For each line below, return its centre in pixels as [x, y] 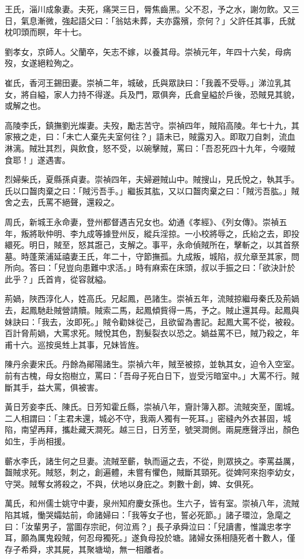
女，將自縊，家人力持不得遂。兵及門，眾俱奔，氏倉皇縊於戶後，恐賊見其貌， [152, 94]
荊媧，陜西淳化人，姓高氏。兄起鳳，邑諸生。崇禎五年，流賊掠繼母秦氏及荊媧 [152, 299]
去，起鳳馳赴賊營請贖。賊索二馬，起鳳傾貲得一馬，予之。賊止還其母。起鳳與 [152, 310]
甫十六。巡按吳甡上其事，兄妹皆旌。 [74, 344]
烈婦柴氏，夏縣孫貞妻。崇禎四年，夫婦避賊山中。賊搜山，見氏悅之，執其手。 [152, 179]
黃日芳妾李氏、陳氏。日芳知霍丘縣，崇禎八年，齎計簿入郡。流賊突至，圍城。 [152, 407]
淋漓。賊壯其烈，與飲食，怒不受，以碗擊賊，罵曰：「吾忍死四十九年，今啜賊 [150, 148]
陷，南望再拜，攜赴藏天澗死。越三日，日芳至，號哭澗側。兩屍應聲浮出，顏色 [152, 429]
